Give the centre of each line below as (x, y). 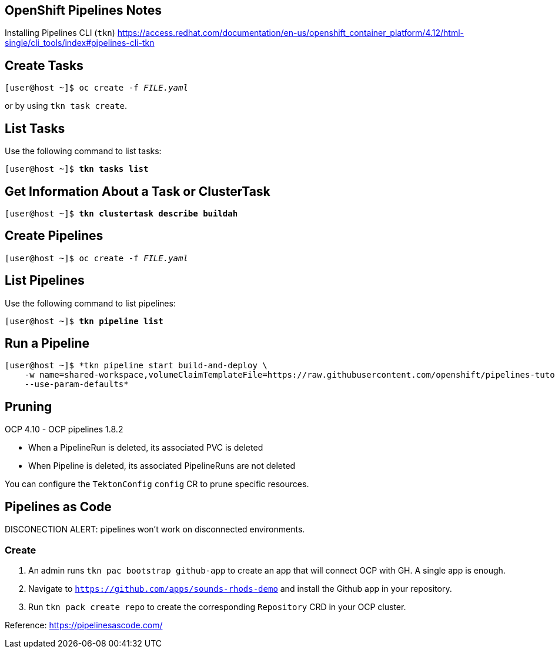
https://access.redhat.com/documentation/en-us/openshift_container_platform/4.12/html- (290, 33)
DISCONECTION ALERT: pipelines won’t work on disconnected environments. (155, 529)
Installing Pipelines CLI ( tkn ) (60, 33)
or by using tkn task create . (66, 106)
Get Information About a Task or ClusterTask (138, 191)
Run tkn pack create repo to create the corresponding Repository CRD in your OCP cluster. (217, 607)
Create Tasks (44, 65)
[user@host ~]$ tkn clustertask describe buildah (121, 213)
